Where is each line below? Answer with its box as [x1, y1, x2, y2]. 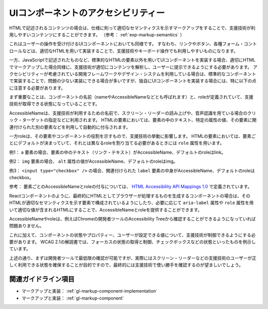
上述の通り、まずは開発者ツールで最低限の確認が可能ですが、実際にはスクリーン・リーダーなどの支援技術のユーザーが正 [9, 255, 257, 261]
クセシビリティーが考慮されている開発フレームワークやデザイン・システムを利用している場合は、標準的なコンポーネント [9, 71, 257, 77]
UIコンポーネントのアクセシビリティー [9, 7, 165, 18]
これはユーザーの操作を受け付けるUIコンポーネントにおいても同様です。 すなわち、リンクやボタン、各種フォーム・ [9, 41, 244, 47]
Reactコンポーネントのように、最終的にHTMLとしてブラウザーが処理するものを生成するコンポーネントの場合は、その [9, 193, 251, 199]
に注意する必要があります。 [9, 85, 66, 91]
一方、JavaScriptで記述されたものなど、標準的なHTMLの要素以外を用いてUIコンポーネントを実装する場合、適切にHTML [9, 57, 256, 63]
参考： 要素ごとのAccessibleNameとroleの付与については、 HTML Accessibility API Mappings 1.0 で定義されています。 [9, 184, 253, 190]
